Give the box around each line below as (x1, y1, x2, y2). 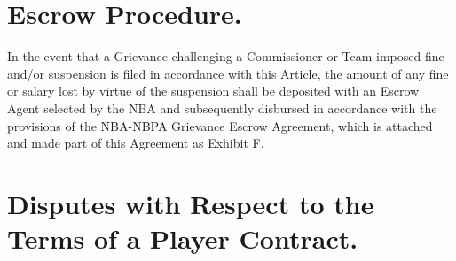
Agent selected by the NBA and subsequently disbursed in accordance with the (7, 98, 437, 117)
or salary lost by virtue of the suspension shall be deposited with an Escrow (7, 81, 420, 100)
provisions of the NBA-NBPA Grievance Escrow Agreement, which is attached (7, 116, 433, 134)
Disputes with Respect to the (7, 185, 374, 221)
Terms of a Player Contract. (7, 220, 358, 257)
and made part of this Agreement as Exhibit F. (7, 134, 264, 152)
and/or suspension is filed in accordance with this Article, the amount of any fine (7, 64, 449, 82)
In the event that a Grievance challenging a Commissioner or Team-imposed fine (7, 47, 444, 65)
